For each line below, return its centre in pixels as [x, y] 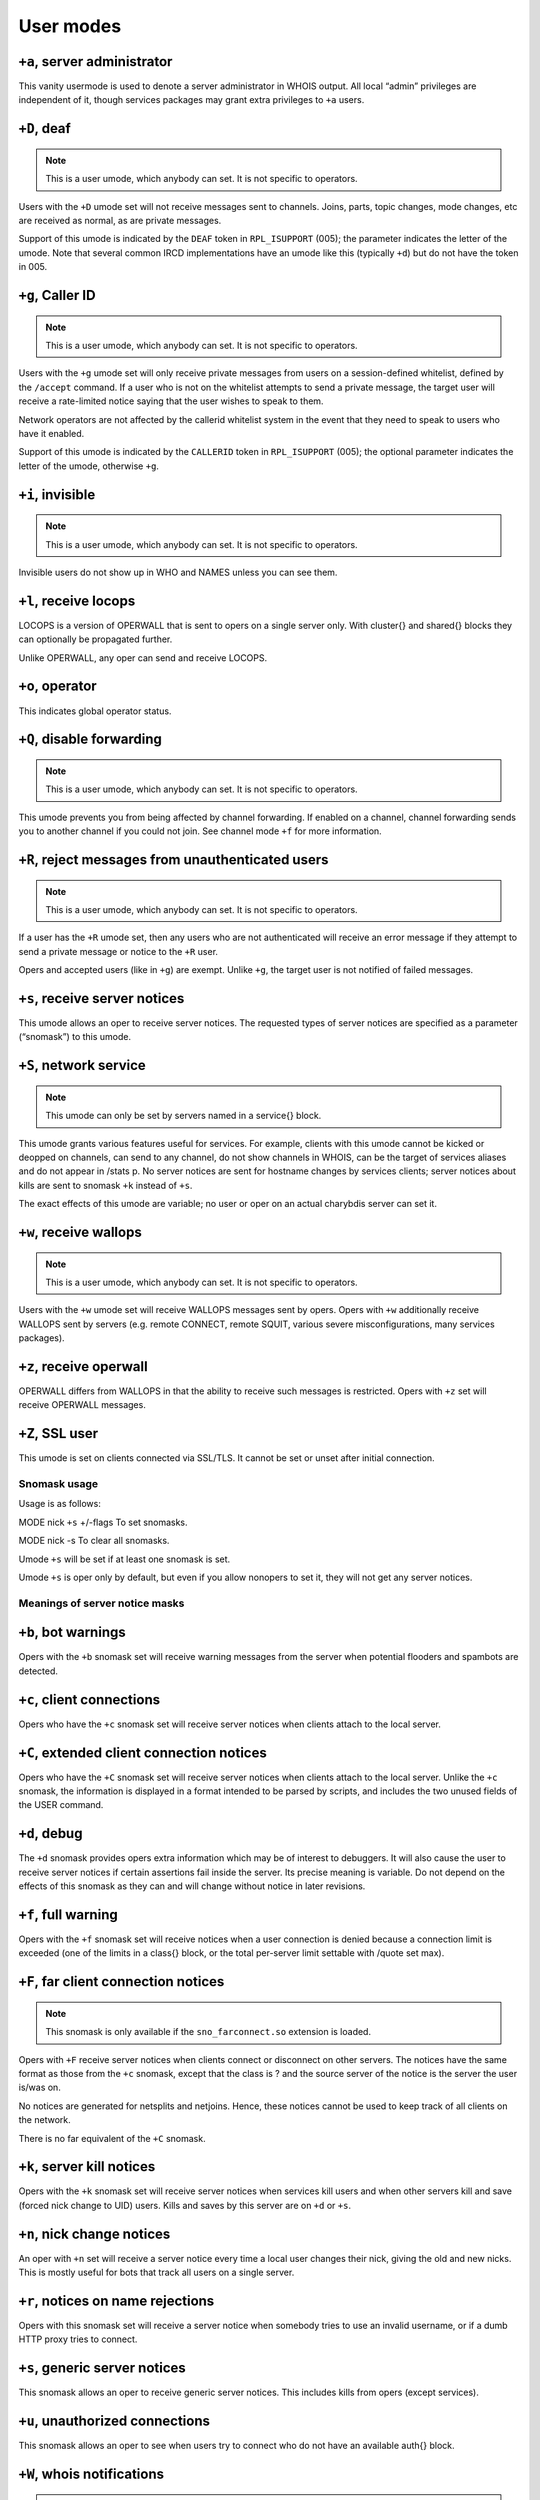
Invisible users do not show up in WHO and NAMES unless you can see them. [178, 572]
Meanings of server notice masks [101, 1603]
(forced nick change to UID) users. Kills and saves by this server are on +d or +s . [185, 2205]
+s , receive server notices [101, 998]
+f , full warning [68, 1914]
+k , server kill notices [87, 2166]
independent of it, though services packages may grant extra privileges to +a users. [191, 100]
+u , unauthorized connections [114, 2421]
